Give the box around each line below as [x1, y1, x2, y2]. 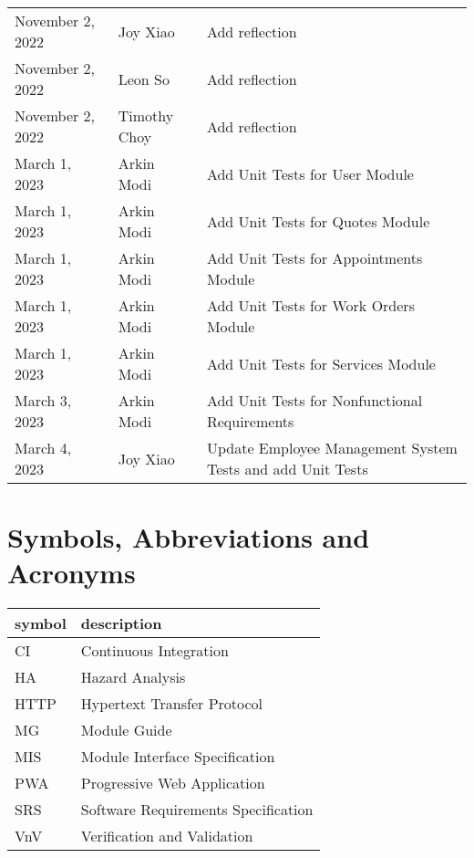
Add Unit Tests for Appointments [206, 247, 423, 268]
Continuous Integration [80, 640, 229, 662]
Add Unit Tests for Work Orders [206, 295, 415, 316]
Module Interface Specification [80, 746, 275, 768]
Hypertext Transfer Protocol [80, 693, 263, 715]
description [80, 612, 162, 634]
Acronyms [7, 554, 136, 591]
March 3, [15, 390, 72, 411]
